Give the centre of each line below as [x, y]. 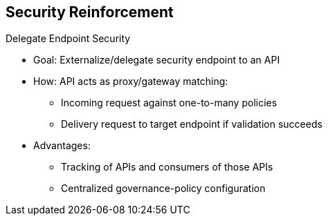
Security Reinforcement [90, 12]
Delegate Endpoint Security [68, 39]
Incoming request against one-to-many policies [169, 103]
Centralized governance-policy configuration [163, 189]
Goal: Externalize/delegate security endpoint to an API [157, 60]
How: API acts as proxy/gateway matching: [131, 81]
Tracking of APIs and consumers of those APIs [167, 167]
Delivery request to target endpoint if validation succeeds [192, 124]
